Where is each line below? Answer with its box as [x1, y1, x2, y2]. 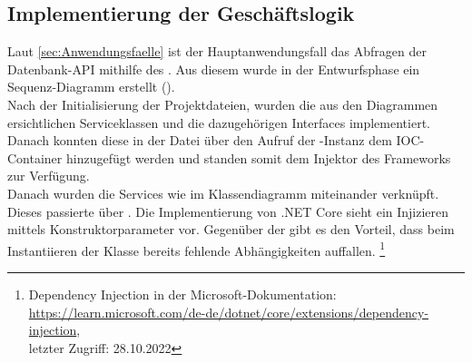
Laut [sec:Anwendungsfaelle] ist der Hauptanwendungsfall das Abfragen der [7, 42, 427, 61]
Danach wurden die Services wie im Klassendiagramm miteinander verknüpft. [7, 183, 439, 202]
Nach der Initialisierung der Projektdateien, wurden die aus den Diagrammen [7, 94, 438, 113]
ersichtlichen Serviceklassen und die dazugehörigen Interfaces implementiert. [7, 113, 430, 132]
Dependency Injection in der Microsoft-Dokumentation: [28, 284, 337, 303]
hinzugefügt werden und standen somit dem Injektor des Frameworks [65, 148, 451, 167]
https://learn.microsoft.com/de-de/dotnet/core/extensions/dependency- [28, 302, 429, 321]
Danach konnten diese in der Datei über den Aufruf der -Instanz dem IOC [7, 131, 420, 150]
